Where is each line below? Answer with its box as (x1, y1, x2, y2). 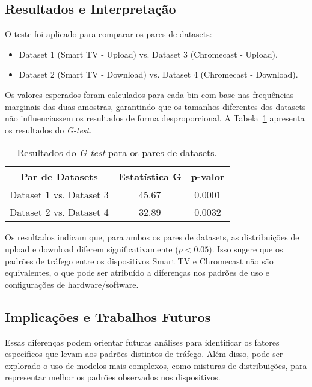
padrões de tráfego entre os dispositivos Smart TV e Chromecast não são (5, 254, 274, 267)
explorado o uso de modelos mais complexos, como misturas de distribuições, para (5, 359, 307, 371)
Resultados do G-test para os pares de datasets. (17, 145, 217, 160)
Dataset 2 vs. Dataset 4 (10, 205, 109, 219)
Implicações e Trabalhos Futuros (5, 307, 211, 326)
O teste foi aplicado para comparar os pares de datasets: (5, 28, 212, 40)
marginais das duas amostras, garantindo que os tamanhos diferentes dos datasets (5, 100, 306, 112)
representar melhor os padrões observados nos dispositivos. (5, 371, 221, 383)
